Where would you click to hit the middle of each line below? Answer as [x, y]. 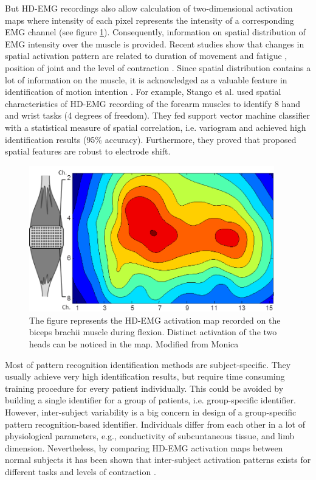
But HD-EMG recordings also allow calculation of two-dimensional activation [149, 8]
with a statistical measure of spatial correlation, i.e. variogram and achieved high [156, 127]
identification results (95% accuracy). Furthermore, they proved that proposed [151, 139]
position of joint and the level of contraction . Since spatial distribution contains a [158, 67]
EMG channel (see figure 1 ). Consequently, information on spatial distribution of [155, 32]
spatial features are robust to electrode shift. [88, 151]
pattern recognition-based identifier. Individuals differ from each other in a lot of [155, 424]
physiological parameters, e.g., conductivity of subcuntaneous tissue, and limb [150, 436]
